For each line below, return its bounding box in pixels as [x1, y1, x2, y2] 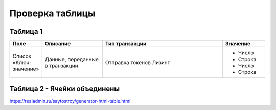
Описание [44, 40, 71, 47]
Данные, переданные [44, 56, 99, 63]
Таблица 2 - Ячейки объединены [9, 85, 120, 93]
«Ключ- [12, 59, 32, 66]
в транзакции [44, 62, 79, 69]
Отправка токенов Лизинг [105, 59, 170, 66]
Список [12, 52, 32, 60]
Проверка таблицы [9, 8, 96, 19]
